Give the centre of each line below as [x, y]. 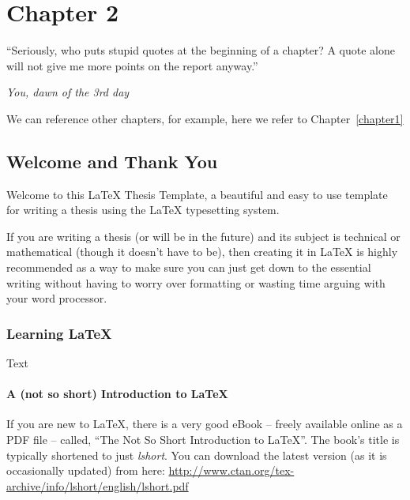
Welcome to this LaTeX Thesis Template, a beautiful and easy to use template [197, 194]
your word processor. [57, 298]
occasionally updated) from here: [86, 470]
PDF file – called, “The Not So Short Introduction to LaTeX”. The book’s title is [203, 440]
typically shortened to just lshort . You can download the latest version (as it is [197, 455]
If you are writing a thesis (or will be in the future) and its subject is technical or [203, 236]
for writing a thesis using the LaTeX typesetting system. [143, 210]
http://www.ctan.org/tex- [231, 470]
